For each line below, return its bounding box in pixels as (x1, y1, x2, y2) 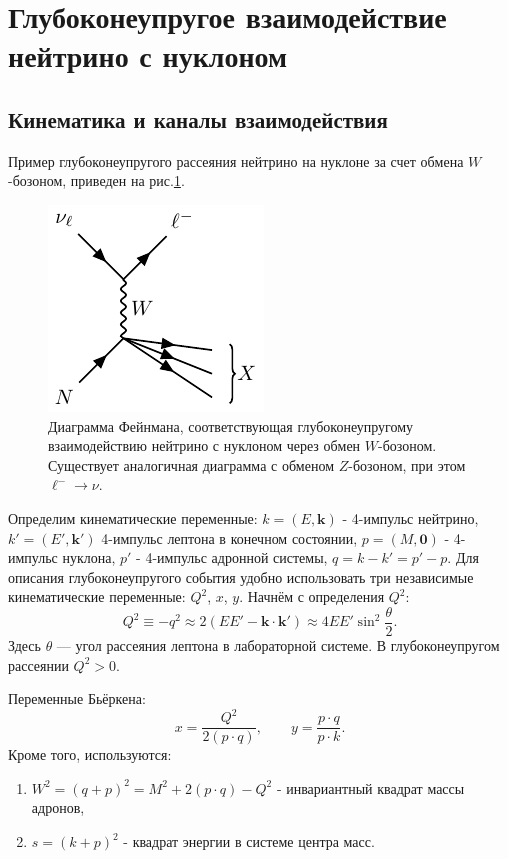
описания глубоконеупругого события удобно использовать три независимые (8, 566, 474, 587)
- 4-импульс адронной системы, (136, 547, 328, 568)
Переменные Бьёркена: (8, 688, 146, 709)
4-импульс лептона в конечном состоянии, (101, 527, 358, 548)
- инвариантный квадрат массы (276, 777, 465, 798)
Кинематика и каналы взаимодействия (8, 103, 388, 134)
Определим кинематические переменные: (8, 507, 258, 528)
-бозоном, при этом (348, 454, 466, 475)
